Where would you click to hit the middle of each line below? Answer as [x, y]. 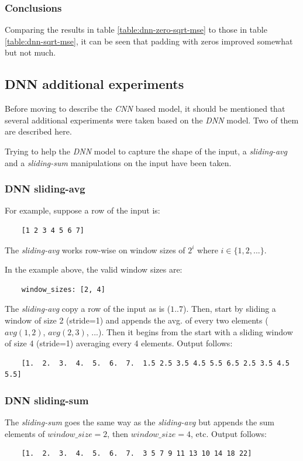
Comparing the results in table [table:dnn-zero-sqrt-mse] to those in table [136, 30]
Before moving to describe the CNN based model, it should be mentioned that [145, 109]
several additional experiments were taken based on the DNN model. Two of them [152, 120]
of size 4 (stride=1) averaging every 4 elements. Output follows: [119, 343]
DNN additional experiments [94, 84]
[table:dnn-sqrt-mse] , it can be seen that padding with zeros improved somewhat [149, 41]
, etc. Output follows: [229, 433]
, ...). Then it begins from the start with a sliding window [190, 331]
